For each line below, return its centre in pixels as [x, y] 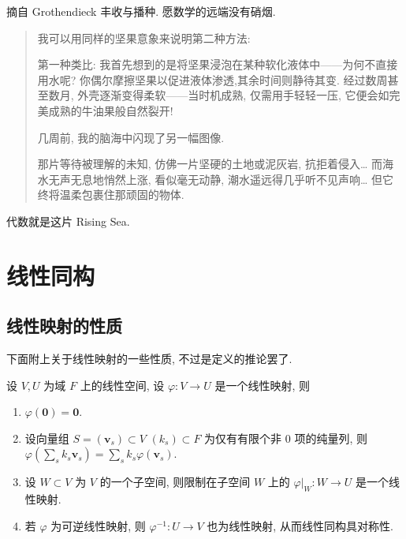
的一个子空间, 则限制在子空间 [175, 482]
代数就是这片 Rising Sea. [68, 221]
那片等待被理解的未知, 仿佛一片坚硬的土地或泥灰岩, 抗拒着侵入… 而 [210, 164]
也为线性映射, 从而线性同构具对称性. [300, 525]
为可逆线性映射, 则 [98, 525]
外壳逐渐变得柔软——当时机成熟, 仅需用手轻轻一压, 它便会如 [233, 95]
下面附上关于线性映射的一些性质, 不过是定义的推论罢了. [149, 359]
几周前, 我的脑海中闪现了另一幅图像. [131, 137]
